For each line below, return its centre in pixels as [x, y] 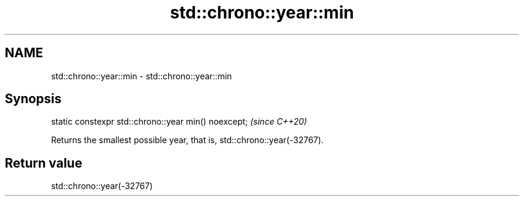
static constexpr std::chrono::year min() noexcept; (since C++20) [179, 122]
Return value [44, 163]
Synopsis [33, 99]
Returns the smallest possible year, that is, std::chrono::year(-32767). [187, 140]
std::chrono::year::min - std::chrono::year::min [141, 76]
